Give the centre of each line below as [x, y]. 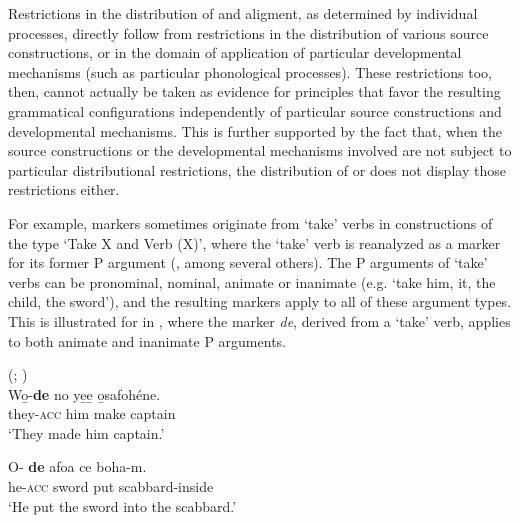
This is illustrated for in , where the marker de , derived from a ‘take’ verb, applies [259, 320]
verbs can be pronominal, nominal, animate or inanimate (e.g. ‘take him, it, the [252, 281]
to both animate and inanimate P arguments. [147, 340]
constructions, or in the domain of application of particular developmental [235, 52]
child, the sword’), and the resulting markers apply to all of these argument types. [260, 301]
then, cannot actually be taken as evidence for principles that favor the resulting [254, 91]
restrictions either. [64, 189]
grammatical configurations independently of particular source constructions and [255, 110]
